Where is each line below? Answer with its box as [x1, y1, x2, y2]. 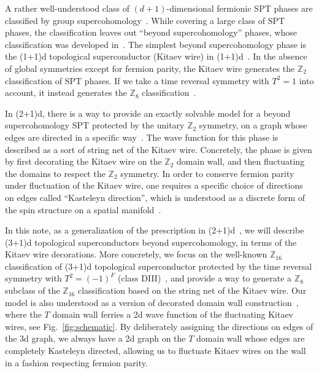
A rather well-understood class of [5, 2, 129, 14]
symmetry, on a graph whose [199, 119, 307, 132]
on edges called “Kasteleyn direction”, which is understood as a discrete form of [5, 190, 306, 203]
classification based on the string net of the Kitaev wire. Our [77, 284, 307, 297]
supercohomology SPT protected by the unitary [5, 119, 185, 132]
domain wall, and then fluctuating [177, 155, 305, 168]
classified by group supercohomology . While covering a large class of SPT [5, 14, 285, 26]
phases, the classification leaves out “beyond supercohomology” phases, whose [5, 26, 297, 39]
